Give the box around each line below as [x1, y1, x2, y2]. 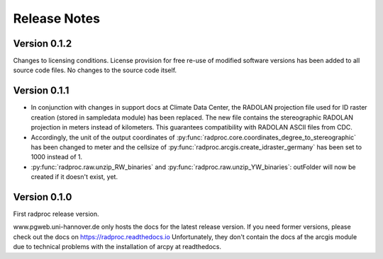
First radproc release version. [13, 209, 99, 218]
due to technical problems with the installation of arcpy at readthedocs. [13, 243, 221, 251]
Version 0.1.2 [13, 38, 72, 50]
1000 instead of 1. [30, 153, 83, 161]
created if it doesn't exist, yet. [30, 173, 118, 181]
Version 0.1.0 [13, 191, 72, 203]
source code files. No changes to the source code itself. [13, 66, 177, 74]
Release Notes [13, 11, 101, 26]
